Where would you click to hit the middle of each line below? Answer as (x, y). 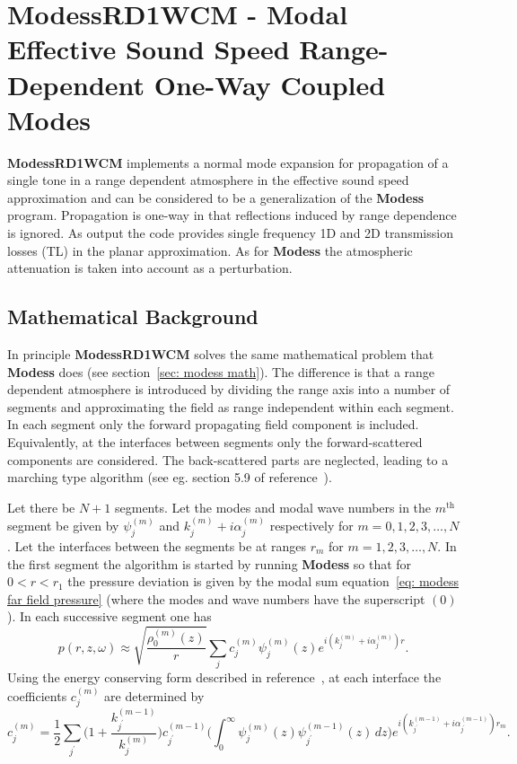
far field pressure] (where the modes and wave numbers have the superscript (216, 598)
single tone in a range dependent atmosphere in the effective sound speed (208, 180)
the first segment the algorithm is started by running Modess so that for (210, 563)
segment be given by (63, 526)
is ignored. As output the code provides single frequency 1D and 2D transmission (230, 233)
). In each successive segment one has (110, 616)
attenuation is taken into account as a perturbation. (150, 268)
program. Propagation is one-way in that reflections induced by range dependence (232, 215)
